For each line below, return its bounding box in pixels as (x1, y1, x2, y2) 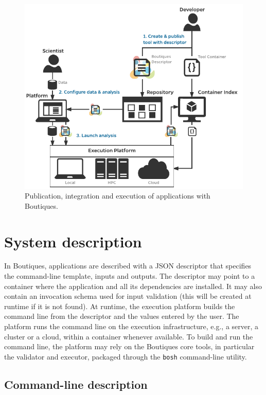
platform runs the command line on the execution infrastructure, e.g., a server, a (4, 321, 259, 332)
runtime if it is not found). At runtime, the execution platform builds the (4, 300, 235, 311)
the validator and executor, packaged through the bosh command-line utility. (4, 351, 247, 362)
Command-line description (4, 376, 148, 392)
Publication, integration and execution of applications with (25, 190, 210, 201)
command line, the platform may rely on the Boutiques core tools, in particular (4, 341, 255, 352)
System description (4, 230, 142, 252)
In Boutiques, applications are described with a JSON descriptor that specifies (4, 260, 252, 271)
